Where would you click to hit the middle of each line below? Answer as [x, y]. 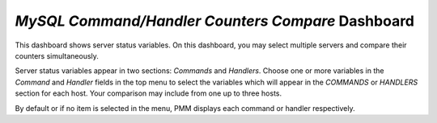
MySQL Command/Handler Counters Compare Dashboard [215, 21]
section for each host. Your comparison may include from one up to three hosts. [148, 93]
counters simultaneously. [57, 55]
